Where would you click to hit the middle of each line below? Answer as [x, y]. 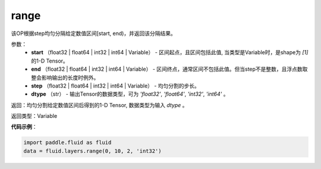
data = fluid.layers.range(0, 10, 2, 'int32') [92, 151]
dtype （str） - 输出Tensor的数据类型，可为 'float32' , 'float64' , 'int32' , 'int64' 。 [130, 94]
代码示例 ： [24, 127]
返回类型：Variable [34, 116]
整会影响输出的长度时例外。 [65, 77]
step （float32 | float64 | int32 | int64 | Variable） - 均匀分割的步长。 [116, 86]
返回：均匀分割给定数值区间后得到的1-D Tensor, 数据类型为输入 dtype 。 [99, 105]
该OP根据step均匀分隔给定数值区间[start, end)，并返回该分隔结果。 [94, 33]
